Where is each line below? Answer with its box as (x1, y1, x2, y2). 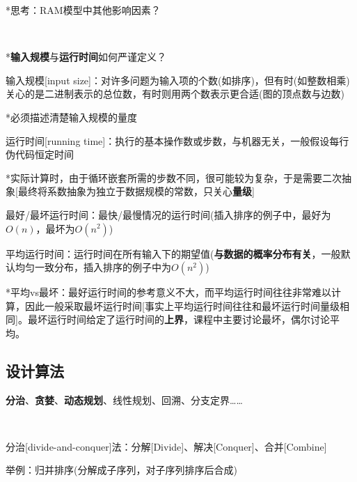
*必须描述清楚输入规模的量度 (6, 109, 137, 124)
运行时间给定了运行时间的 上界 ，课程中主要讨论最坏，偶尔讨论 (47, 312, 330, 327)
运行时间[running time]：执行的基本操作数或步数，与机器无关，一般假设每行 (6, 133, 349, 148)
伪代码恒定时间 (6, 147, 74, 162)
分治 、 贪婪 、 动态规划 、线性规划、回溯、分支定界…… (6, 392, 243, 407)
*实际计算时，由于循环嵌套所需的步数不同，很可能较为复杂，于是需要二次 (6, 170, 342, 185)
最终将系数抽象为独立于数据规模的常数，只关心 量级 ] (17, 184, 255, 199)
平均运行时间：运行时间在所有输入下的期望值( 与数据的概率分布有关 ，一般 (6, 246, 341, 261)
